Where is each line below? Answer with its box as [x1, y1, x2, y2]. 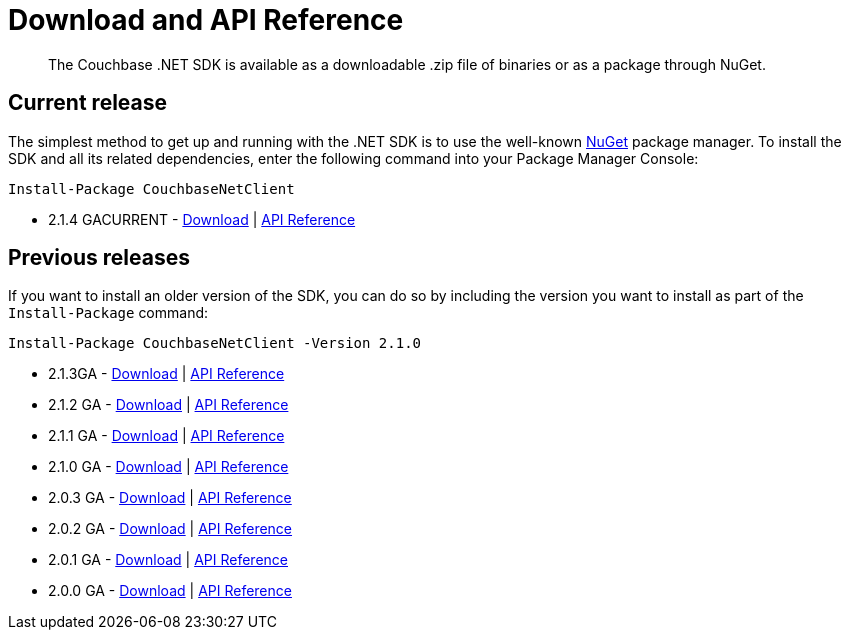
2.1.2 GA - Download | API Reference [48, 396, 289, 414]
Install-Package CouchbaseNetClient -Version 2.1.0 [8, 335, 422, 352]
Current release [8, 90, 168, 116]
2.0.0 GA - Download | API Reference [48, 582, 292, 600]
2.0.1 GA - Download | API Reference [48, 551, 288, 569]
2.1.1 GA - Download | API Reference [48, 427, 285, 445]
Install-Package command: [8, 304, 209, 322]
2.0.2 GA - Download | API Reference [48, 520, 293, 538]
